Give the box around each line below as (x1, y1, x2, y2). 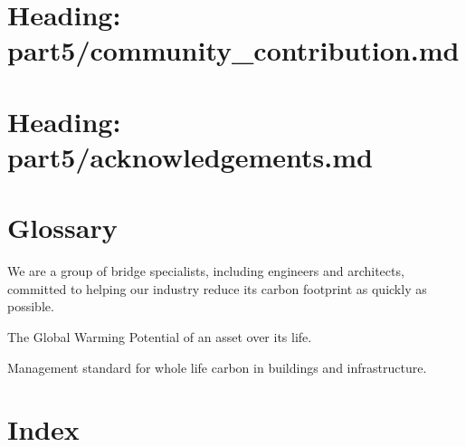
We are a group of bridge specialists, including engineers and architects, (7, 262, 404, 281)
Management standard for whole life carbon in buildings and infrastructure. (7, 357, 427, 376)
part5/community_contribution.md (7, 32, 460, 69)
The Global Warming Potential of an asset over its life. (7, 328, 312, 347)
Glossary (7, 209, 118, 246)
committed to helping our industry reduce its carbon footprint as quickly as (7, 279, 427, 298)
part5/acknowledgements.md (7, 138, 373, 175)
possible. (7, 297, 54, 316)
